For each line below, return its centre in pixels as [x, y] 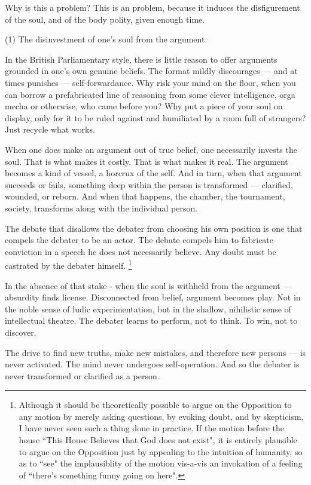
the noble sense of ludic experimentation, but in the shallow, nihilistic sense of [148, 309]
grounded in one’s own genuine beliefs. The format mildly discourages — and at [151, 71]
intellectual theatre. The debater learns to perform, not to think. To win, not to [151, 320]
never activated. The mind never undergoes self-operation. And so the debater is [152, 364]
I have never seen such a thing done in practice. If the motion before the [151, 428]
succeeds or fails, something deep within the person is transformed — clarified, [149, 184]
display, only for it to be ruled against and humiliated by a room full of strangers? [155, 117]
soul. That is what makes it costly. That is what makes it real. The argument [147, 161]
